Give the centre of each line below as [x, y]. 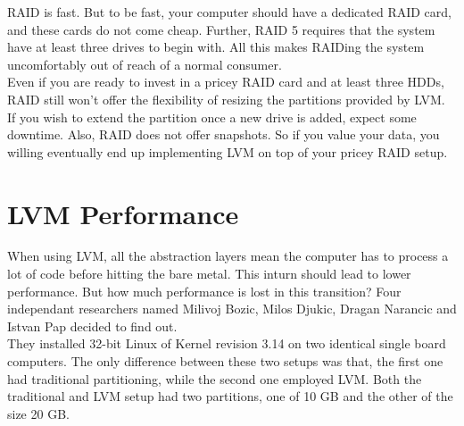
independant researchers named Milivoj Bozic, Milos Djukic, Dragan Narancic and [232, 309]
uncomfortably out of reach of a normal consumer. [145, 64]
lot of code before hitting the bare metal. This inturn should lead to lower [209, 274]
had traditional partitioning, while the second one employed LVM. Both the [215, 378]
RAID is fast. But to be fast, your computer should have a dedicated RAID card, [229, 12]
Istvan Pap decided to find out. [92, 326]
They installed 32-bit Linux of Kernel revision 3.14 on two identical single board [227, 343]
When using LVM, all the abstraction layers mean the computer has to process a [228, 256]
